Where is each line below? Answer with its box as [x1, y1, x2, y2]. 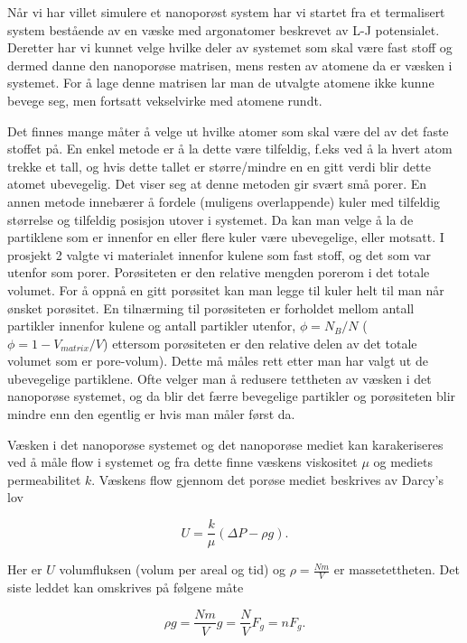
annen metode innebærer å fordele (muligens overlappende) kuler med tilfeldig [7, 191, 441, 210]
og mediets [373, 452, 433, 471]
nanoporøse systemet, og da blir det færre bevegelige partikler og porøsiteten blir [7, 387, 456, 405]
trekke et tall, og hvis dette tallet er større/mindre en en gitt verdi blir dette [7, 156, 432, 175]
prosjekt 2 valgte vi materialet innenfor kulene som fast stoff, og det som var [7, 245, 432, 264]
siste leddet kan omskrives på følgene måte [7, 577, 244, 596]
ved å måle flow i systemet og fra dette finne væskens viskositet [7, 452, 358, 471]
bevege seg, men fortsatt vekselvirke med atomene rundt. [7, 90, 322, 109]
